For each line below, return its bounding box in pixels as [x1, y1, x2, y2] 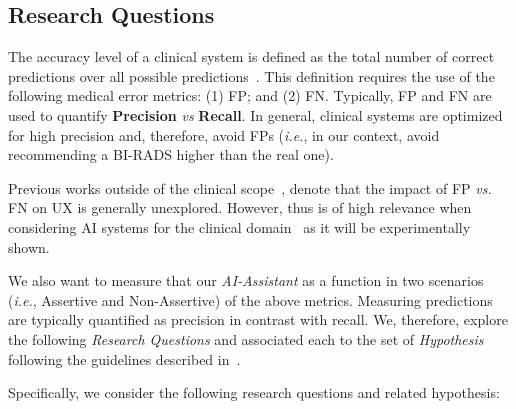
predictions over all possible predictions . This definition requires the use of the [8, 65, 495, 86]
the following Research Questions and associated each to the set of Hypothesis [8, 328, 484, 349]
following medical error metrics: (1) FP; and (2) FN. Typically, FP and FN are [8, 85, 492, 106]
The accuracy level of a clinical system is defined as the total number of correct [8, 46, 495, 67]
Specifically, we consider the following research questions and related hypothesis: [8, 382, 500, 403]
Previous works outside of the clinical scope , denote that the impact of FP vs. [8, 177, 492, 198]
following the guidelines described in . [8, 348, 241, 369]
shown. [8, 236, 50, 257]
